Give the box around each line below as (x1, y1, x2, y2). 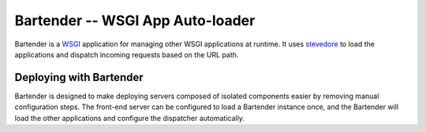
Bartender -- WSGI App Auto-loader (14, 12, 256, 29)
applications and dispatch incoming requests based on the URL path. (14, 49, 239, 59)
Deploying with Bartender (14, 71, 144, 84)
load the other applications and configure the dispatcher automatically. (14, 113, 245, 123)
